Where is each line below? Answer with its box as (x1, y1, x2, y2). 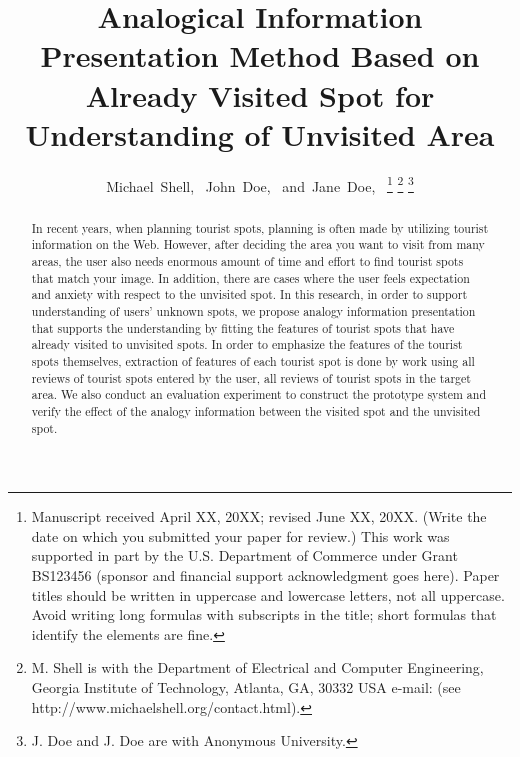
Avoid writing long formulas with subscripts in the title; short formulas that (31, 604, 497, 625)
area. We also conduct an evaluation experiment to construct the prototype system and (31, 386, 487, 403)
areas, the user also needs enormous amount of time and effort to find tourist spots (31, 253, 464, 270)
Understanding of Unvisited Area (25, 113, 495, 154)
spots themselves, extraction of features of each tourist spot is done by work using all (31, 352, 475, 369)
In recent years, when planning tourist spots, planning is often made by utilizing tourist (31, 219, 489, 236)
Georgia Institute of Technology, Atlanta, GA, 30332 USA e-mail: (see (31, 677, 461, 698)
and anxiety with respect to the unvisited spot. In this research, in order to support (31, 286, 468, 303)
